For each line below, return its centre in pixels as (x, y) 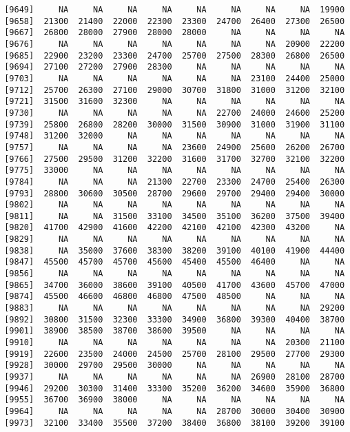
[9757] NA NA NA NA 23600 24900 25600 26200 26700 (175, 147)
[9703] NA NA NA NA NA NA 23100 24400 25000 (175, 78)
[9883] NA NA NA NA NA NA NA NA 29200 (175, 308)
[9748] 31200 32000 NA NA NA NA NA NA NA (175, 136)
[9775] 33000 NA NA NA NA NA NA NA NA (175, 171)
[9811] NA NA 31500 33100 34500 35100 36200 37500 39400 (175, 216)
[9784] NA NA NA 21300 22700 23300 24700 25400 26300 (175, 182)
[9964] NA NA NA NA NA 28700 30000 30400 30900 (175, 411)
